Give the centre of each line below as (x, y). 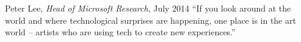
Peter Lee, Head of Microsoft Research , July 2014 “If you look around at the (148, 8)
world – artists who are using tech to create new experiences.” (120, 32)
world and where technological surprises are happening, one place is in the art (150, 20)
